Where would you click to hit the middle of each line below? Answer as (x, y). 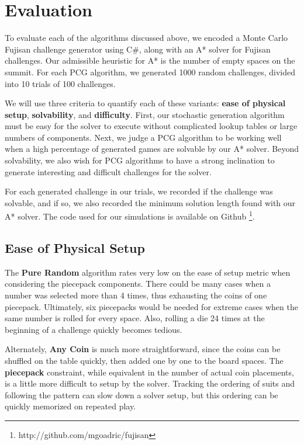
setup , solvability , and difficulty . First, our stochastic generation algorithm (145, 114)
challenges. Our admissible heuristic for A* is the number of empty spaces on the (150, 60)
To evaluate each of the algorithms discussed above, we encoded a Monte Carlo (146, 38)
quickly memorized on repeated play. (70, 406)
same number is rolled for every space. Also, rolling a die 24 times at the (135, 318)
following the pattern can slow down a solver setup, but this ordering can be (141, 394)
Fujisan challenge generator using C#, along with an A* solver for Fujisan (138, 49)
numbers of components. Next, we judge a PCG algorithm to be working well (143, 137)
